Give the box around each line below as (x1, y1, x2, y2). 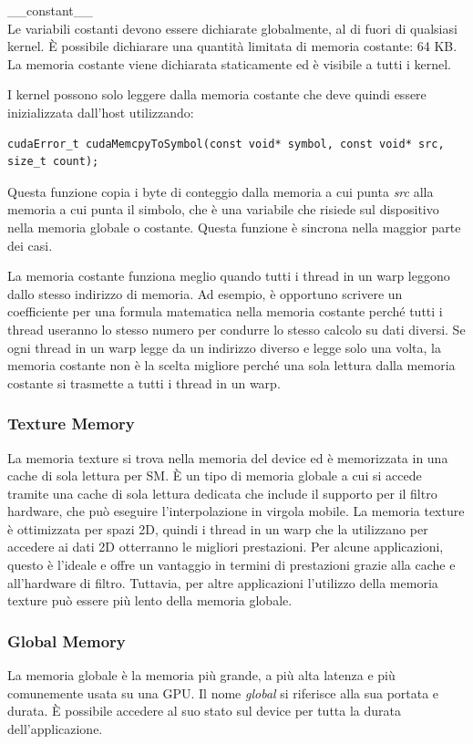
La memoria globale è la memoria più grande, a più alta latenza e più (7, 666, 396, 685)
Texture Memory (7, 412, 135, 435)
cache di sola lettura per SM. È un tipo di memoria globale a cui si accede (7, 466, 422, 485)
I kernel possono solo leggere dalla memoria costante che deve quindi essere (7, 85, 427, 104)
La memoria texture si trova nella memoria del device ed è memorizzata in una (7, 448, 448, 467)
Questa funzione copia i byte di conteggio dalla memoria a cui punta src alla (7, 181, 434, 201)
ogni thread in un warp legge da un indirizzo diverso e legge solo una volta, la (7, 337, 441, 356)
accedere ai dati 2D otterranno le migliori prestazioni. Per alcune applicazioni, (7, 537, 444, 556)
